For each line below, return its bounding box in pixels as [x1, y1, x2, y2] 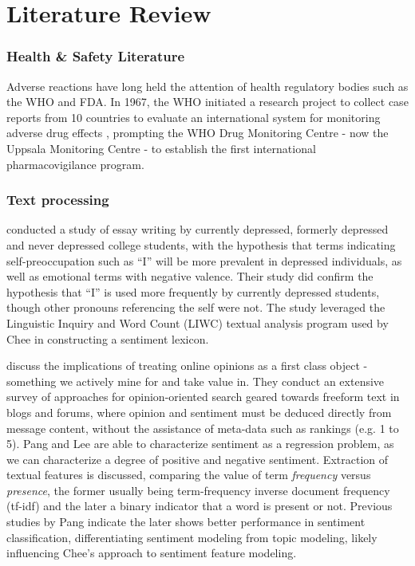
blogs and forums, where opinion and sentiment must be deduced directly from [6, 403, 392, 420]
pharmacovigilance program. [6, 155, 144, 172]
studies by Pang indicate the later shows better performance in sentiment [6, 513, 366, 530]
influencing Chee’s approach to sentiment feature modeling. [6, 544, 297, 561]
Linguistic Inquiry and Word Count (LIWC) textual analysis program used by [6, 314, 389, 331]
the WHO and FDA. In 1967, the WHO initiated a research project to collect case [6, 93, 409, 110]
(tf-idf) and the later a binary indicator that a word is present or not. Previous [6, 497, 393, 514]
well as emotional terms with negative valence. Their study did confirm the [6, 268, 373, 285]
